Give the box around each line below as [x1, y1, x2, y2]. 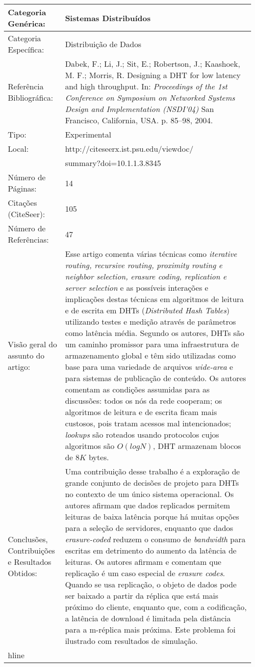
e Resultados [8, 556, 51, 567]
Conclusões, [8, 533, 48, 545]
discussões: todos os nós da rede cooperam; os [65, 395, 222, 406]
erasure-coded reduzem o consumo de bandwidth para [65, 533, 246, 545]
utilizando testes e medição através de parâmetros [65, 316, 236, 327]
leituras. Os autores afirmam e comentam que [65, 556, 222, 567]
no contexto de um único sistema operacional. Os [65, 488, 234, 500]
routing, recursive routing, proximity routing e [65, 259, 223, 271]
